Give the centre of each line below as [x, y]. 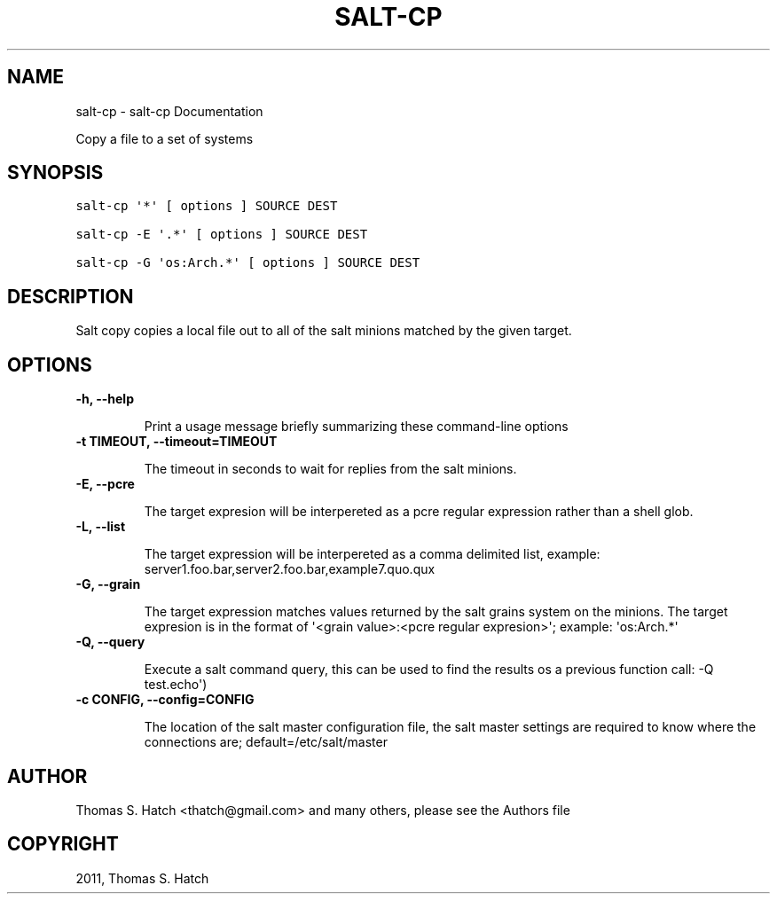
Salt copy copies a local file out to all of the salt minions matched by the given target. [324, 331]
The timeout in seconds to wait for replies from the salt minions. [330, 469]
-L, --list [101, 527]
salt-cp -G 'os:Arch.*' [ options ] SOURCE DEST [248, 263]
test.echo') [176, 685]
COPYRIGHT [63, 844]
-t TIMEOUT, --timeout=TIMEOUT [177, 442]
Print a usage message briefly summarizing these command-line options [356, 427]
